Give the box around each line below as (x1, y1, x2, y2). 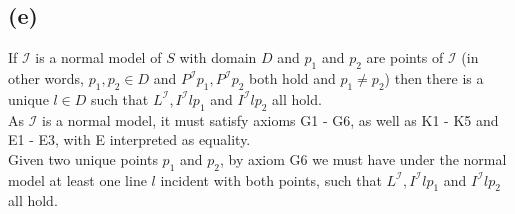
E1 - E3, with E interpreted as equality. (8, 129, 251, 150)
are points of (366, 47, 444, 68)
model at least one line (8, 169, 147, 190)
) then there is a (384, 68, 484, 88)
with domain (179, 47, 257, 68)
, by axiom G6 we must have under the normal (219, 148, 507, 169)
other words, (8, 68, 84, 88)
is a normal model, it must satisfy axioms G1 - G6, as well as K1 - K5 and (42, 109, 499, 130)
